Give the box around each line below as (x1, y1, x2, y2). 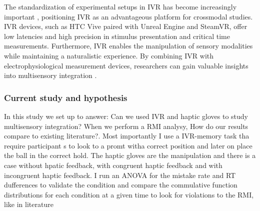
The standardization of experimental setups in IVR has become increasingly (4, 1, 237, 11)
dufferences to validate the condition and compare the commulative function (4, 179, 237, 190)
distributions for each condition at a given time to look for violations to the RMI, (4, 189, 254, 199)
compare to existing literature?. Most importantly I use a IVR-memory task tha (4, 130, 249, 141)
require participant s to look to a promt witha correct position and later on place (4, 140, 252, 150)
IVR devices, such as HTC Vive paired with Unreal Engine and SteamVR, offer (4, 21, 247, 31)
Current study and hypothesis (4, 91, 127, 103)
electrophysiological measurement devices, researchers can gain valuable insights (4, 60, 248, 70)
